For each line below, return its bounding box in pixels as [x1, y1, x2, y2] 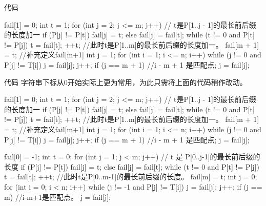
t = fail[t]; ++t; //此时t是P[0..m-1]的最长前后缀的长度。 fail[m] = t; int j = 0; [4, 171, 257, 182]
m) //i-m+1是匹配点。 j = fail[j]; [4, 191, 111, 202]
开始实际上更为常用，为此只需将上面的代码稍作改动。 [67, 76, 247, 87]
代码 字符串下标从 [4, 76, 64, 87]
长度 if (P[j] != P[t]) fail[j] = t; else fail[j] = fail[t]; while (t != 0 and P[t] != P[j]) [4, 161, 259, 172]
